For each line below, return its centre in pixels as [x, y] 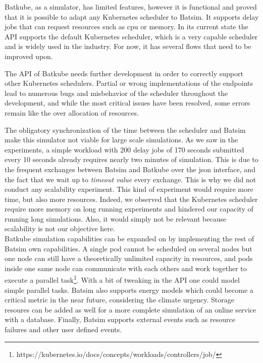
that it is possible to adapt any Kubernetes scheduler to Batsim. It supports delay [132, 16]
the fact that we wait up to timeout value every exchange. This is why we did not [130, 179]
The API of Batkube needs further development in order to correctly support [124, 73]
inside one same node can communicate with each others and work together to [126, 268]
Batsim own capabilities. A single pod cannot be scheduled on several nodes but [128, 248]
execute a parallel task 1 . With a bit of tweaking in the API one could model [122, 279]
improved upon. [29, 56]
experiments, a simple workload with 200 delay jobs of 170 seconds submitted [124, 149]
